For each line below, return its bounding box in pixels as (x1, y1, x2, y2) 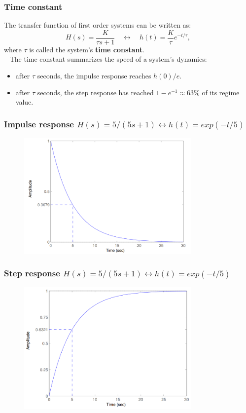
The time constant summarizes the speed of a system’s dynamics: (9, 54, 207, 64)
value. (15, 97, 34, 107)
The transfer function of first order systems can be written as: (4, 20, 191, 30)
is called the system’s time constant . (29, 44, 145, 54)
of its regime (202, 87, 240, 97)
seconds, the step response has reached (37, 87, 154, 97)
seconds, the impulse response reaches (37, 71, 151, 81)
